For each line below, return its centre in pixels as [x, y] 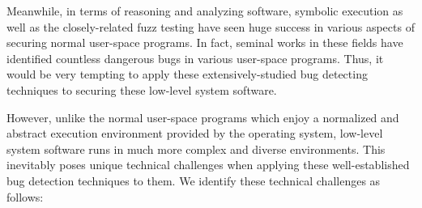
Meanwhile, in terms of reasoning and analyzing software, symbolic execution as [205, 11]
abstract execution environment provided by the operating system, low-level [195, 133]
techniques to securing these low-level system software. [142, 89]
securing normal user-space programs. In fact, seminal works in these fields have [205, 42]
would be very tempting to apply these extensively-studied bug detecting [187, 74]
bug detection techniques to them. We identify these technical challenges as [194, 180]
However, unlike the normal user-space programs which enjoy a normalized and [203, 117]
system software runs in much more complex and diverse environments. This [196, 149]
